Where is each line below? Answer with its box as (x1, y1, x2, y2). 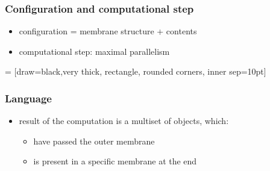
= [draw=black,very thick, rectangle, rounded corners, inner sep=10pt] (5, 65, 266, 78)
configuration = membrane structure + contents (19, 25, 197, 37)
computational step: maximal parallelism (19, 45, 170, 57)
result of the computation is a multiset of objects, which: (19, 114, 229, 127)
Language (5, 90, 52, 105)
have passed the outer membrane (33, 134, 155, 147)
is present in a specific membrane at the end (33, 155, 197, 167)
